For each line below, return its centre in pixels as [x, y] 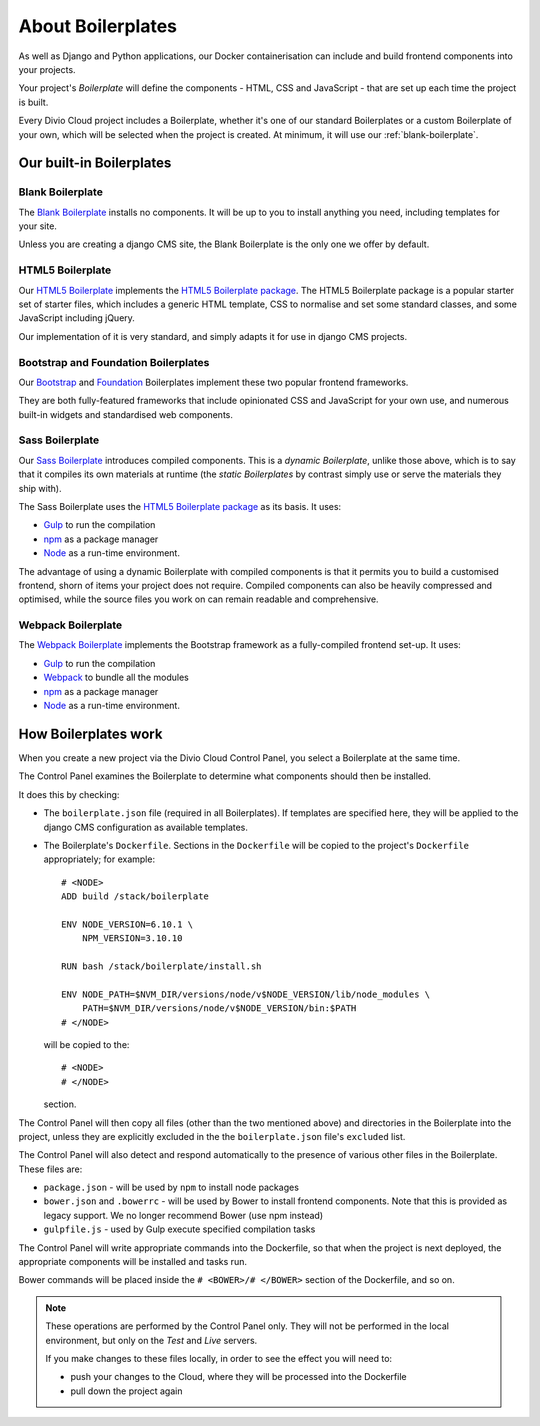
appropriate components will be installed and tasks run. [132, 1262]
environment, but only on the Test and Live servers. [151, 1340]
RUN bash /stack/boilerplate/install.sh [161, 966]
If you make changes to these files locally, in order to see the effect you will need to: [219, 1358]
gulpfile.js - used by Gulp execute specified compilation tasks [179, 1229]
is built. [33, 102]
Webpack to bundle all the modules [116, 677]
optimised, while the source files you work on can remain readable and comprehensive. [198, 599]
